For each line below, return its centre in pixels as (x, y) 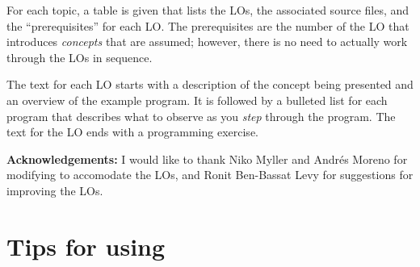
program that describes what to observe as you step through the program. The (201, 116)
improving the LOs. (55, 190)
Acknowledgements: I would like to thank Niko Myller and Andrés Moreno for (207, 159)
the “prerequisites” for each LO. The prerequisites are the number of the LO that (208, 25)
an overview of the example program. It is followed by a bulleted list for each (197, 100)
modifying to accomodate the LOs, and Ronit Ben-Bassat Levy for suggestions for (210, 175)
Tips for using (86, 246)
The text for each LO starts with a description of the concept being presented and (210, 84)
